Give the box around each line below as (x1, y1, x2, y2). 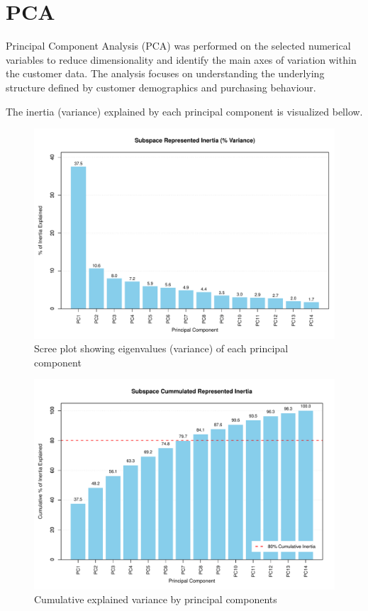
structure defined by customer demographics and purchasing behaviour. (6, 79, 316, 94)
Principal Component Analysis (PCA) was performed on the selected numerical (6, 38, 351, 53)
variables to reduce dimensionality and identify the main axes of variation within (6, 52, 357, 67)
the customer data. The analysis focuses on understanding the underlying (6, 66, 325, 81)
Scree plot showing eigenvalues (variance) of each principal (34, 341, 289, 356)
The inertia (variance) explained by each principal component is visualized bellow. (6, 103, 363, 118)
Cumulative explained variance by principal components (34, 592, 277, 607)
